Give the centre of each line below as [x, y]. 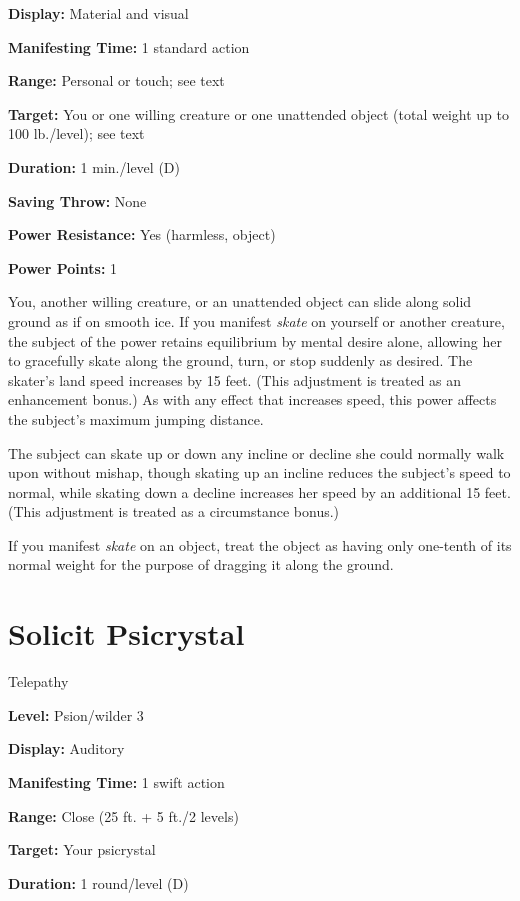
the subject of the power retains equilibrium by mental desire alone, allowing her [255, 340]
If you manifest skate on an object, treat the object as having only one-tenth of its [260, 544]
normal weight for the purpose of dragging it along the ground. [201, 564]
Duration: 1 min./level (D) [94, 166]
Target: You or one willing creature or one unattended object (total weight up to [258, 113]
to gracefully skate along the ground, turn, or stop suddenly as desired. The [240, 360]
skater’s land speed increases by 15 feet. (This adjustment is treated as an [235, 379]
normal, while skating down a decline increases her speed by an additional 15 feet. [259, 491]
